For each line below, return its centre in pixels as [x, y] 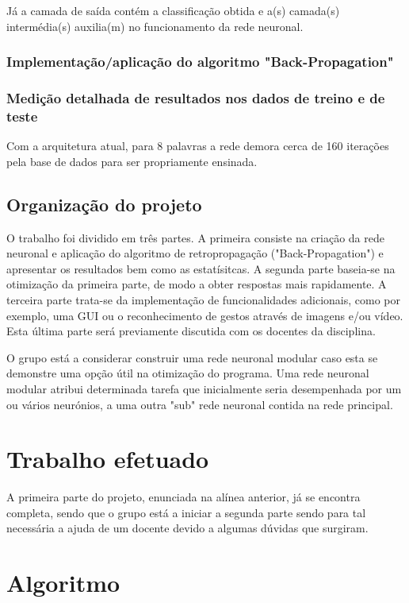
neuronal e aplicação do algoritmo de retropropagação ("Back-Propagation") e [195, 253]
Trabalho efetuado [108, 459]
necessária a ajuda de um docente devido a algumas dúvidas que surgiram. [187, 528]
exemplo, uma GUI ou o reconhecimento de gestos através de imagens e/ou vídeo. [205, 315]
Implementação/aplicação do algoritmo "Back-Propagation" [200, 62]
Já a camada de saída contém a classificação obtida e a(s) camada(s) [173, 10]
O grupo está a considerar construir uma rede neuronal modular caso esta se [192, 357]
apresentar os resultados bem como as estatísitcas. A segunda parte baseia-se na [201, 268]
